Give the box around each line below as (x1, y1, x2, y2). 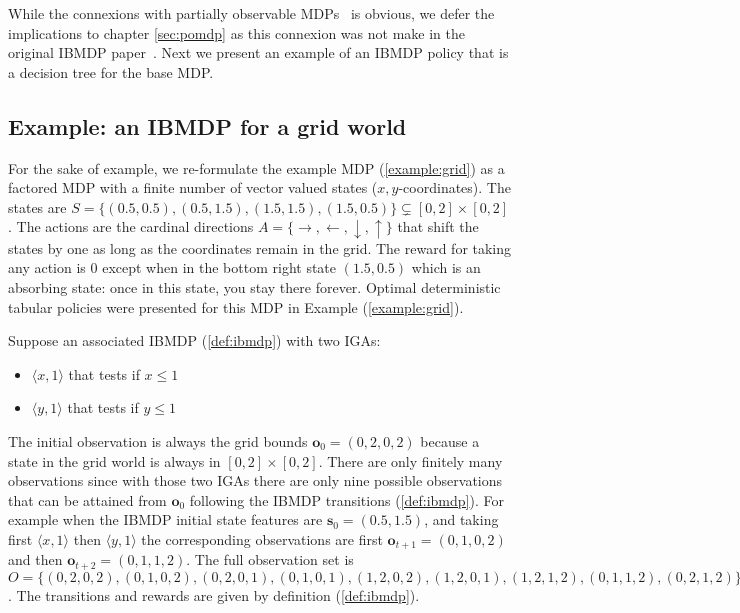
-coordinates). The (398, 177, 511, 198)
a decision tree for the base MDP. (8, 61, 214, 82)
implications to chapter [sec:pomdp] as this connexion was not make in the (8, 22, 465, 43)
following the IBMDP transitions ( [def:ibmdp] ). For (189, 489, 504, 510)
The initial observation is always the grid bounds (8, 431, 308, 452)
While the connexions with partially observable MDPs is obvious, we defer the (8, 3, 495, 23)
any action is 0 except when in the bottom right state (8, 257, 337, 278)
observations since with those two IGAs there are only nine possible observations (8, 470, 503, 491)
